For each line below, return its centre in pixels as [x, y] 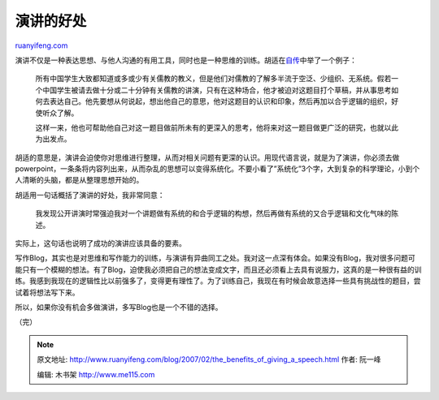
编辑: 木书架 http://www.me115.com [96, 374]
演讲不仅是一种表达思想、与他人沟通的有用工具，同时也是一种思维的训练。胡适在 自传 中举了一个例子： [186, 60]
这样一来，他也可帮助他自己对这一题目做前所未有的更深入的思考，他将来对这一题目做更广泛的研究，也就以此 [217, 127]
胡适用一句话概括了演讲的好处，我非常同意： [90, 195]
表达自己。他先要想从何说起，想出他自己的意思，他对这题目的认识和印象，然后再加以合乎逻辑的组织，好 [224, 101]
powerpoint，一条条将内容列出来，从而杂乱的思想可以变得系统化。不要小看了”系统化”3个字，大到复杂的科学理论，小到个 [217, 169]
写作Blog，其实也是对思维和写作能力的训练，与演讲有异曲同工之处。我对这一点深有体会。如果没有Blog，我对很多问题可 [215, 258]
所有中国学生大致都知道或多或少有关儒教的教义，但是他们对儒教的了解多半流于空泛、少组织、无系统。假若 [213, 79]
